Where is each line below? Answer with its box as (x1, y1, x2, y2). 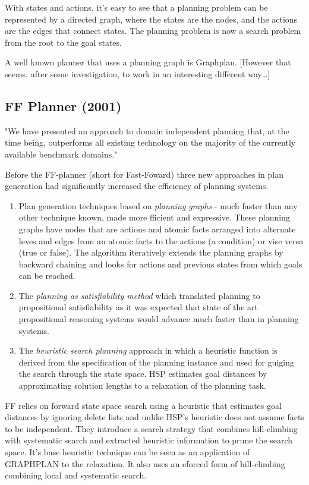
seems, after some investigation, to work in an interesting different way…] (5, 67, 270, 80)
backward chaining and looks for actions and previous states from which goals (18, 257, 302, 270)
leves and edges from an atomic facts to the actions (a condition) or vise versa (18, 234, 304, 247)
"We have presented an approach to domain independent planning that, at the (5, 124, 289, 137)
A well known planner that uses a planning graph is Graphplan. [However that (5, 56, 291, 68)
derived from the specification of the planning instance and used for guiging (18, 355, 294, 368)
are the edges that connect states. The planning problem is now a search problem (5, 24, 301, 37)
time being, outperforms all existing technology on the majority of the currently (5, 136, 296, 149)
